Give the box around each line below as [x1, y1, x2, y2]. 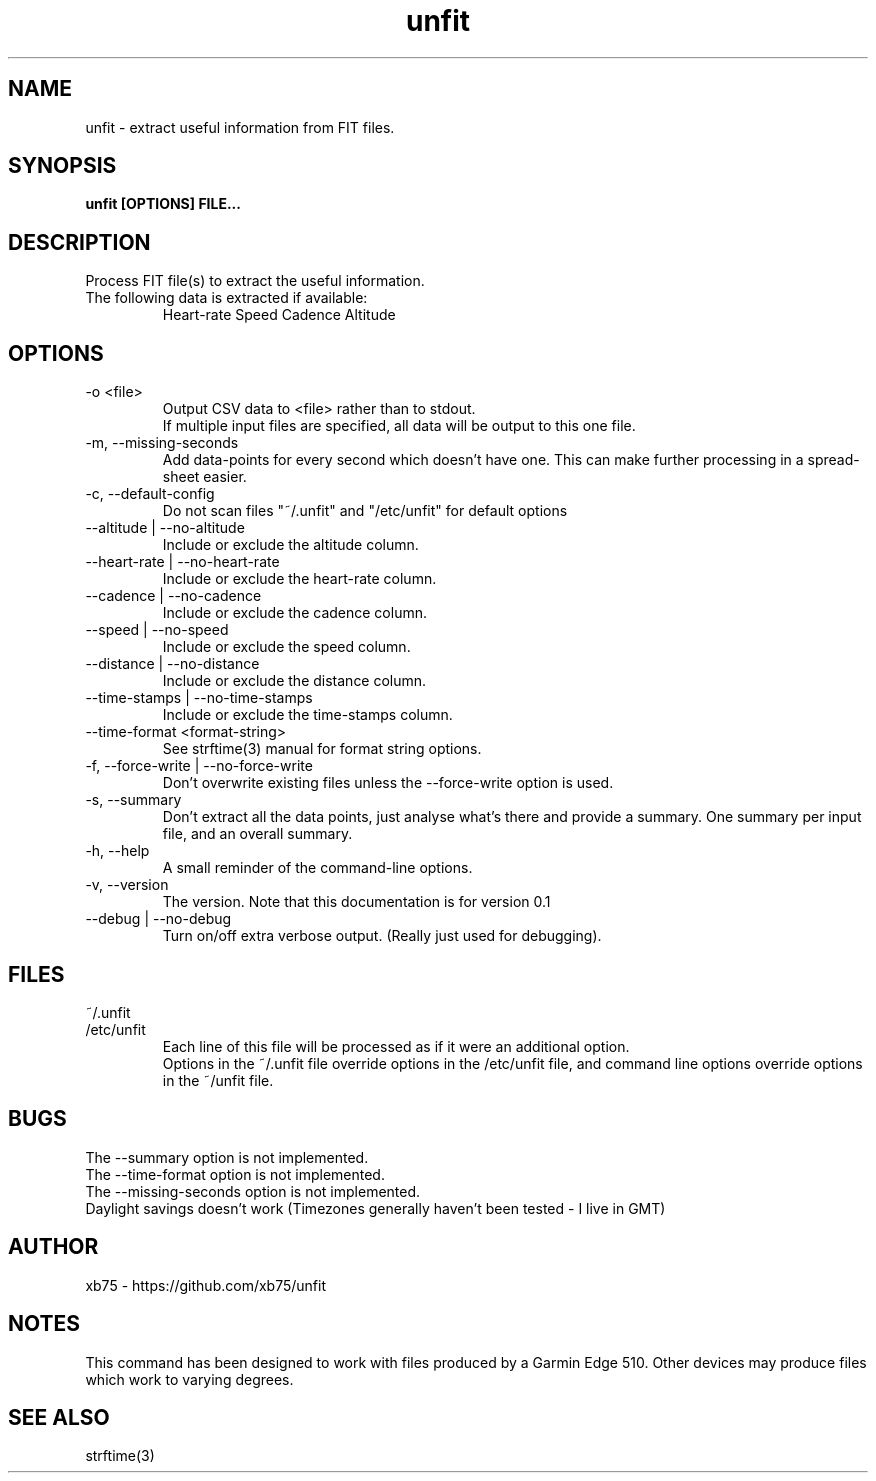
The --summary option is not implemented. [85, 1148, 369, 1166]
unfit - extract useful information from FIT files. [85, 118, 395, 136]
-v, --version [85, 876, 169, 894]
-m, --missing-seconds [85, 434, 239, 452]
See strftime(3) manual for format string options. [162, 740, 482, 758]
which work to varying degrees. [85, 1370, 294, 1388]
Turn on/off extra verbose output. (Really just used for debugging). [162, 927, 602, 945]
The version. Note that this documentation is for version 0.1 [162, 893, 551, 911]
